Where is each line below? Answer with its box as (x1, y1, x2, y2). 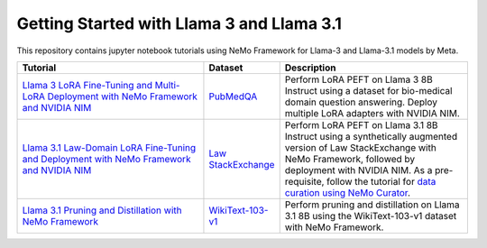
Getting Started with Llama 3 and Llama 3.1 (16, 14, 343, 33)
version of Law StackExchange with (284, 141, 436, 153)
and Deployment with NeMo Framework (22, 152, 191, 165)
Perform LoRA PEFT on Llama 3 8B (284, 73, 433, 86)
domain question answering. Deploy (284, 96, 437, 108)
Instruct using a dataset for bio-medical (284, 84, 453, 96)
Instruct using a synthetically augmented (284, 130, 458, 142)
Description (284, 61, 336, 74)
